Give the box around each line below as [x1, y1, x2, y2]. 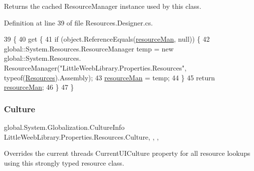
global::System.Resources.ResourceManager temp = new [4, 43, 174, 53]
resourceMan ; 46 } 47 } [4, 82, 74, 92]
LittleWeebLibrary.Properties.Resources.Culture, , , [4, 131, 159, 142]
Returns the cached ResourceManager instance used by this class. [4, 1, 201, 11]
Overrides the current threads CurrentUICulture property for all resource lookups [4, 148, 251, 158]
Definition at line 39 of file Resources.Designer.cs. [4, 17, 153, 27]
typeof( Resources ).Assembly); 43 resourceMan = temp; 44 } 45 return [4, 72, 215, 82]
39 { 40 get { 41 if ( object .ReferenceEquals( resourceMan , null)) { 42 [4, 34, 210, 44]
